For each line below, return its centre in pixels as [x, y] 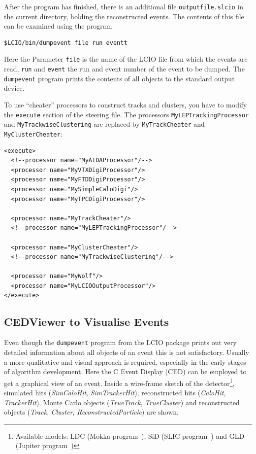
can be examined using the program [58, 26]
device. [14, 88]
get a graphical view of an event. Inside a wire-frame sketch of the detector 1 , [119, 382]
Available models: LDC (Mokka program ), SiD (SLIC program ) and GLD [130, 436]
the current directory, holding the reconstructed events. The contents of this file [124, 16]
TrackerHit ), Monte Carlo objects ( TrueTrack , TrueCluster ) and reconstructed [122, 402]
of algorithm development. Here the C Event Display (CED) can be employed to [125, 371]
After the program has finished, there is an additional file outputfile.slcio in [124, 6]
